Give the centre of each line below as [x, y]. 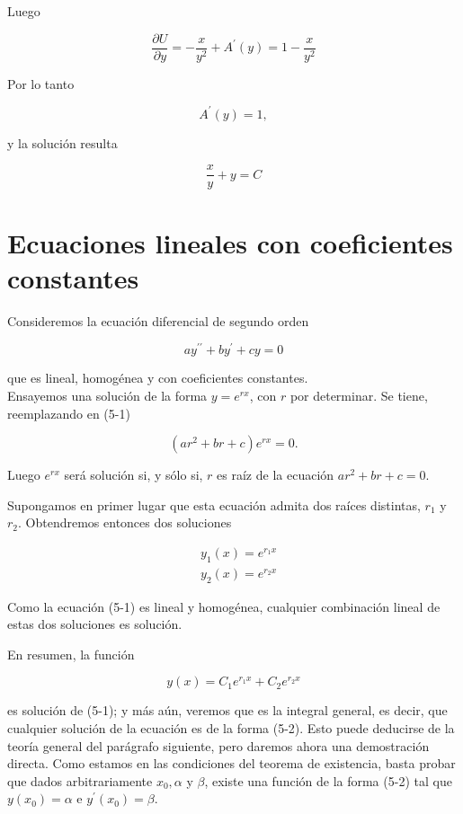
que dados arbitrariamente [80, 780]
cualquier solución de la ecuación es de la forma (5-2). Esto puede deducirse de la [231, 727]
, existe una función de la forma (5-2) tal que [328, 780]
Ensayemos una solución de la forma [107, 395]
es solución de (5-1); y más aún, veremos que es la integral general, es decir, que [227, 710]
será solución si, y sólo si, [134, 475]
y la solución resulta [62, 142]
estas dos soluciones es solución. [95, 624]
